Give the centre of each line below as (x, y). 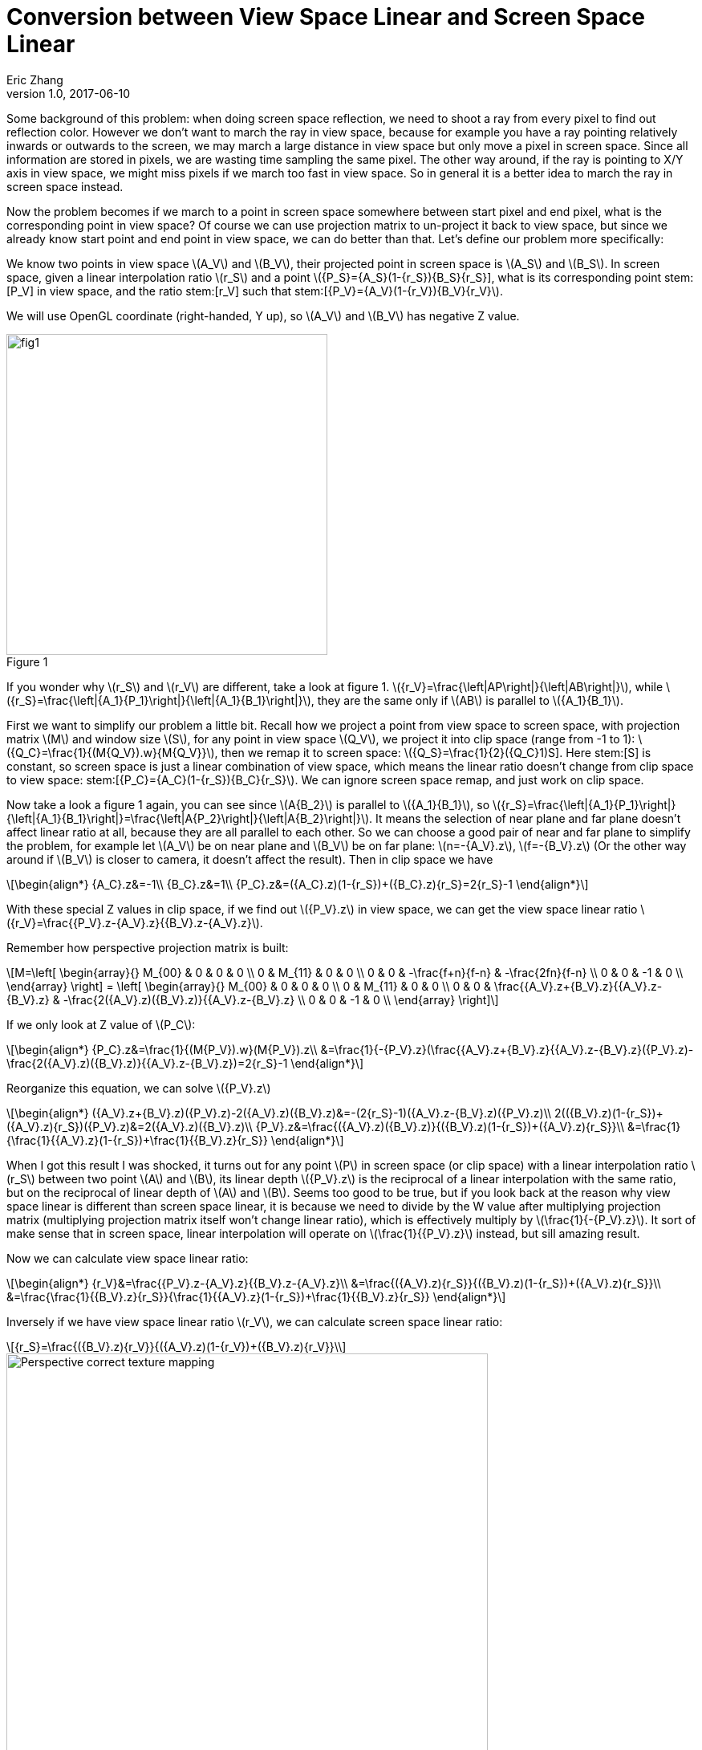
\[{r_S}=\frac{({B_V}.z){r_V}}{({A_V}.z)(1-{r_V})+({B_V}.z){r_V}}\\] (177, 1346)
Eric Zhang (35, 79)
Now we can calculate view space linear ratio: (128, 1258)
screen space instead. (65, 186)
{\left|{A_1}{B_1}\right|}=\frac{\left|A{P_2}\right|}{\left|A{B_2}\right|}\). (190, 818)
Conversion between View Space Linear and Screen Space (326, 17)
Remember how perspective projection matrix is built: (148, 947)
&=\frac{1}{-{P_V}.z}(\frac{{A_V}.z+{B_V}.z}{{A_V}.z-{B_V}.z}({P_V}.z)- (507, 1049)
